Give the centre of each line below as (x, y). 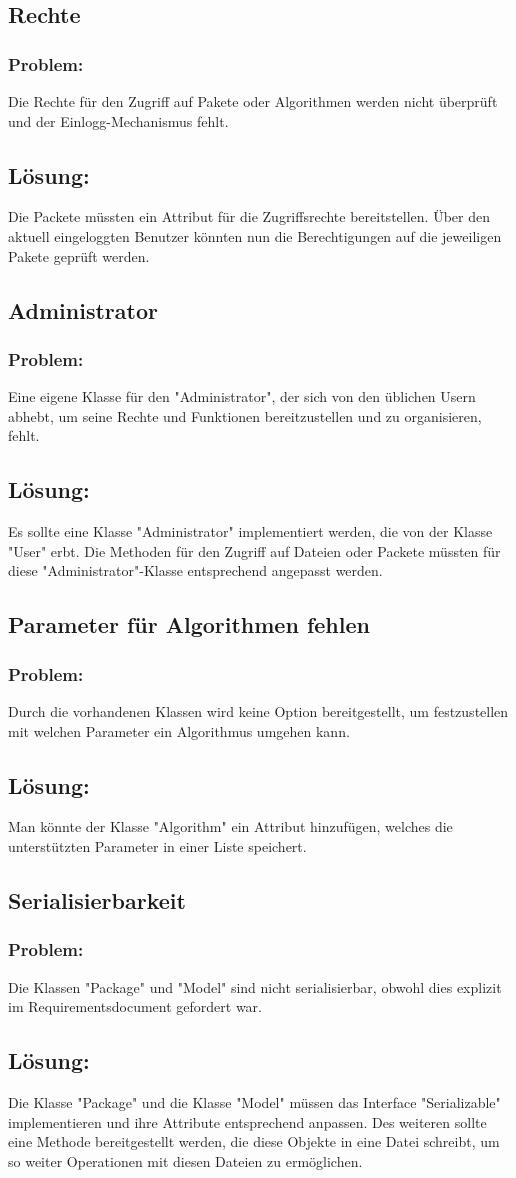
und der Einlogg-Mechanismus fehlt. (118, 120)
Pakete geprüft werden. (79, 255)
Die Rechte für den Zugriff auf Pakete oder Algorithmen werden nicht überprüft (253, 101)
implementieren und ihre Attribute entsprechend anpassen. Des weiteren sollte (247, 1121)
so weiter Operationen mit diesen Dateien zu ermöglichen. (185, 1160)
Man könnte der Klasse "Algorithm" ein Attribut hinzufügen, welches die (230, 826)
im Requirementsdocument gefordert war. (135, 1006)
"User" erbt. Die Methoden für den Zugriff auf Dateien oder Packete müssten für (254, 550)
